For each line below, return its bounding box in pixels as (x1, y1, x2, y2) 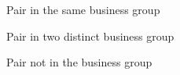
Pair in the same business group (6, 2, 160, 17)
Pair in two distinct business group (6, 27, 174, 44)
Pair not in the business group (6, 54, 152, 70)
